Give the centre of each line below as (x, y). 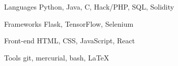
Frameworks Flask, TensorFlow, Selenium (69, 23)
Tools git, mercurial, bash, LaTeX (57, 57)
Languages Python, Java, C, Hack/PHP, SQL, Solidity (89, 7)
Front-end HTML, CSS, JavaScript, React (70, 41)
